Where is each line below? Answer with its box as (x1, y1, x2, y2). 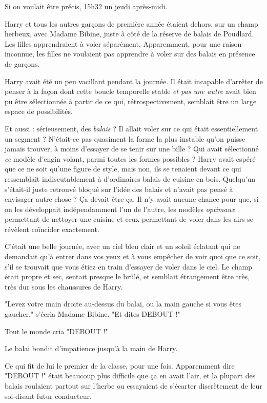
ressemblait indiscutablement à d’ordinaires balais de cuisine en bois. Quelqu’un (5, 173, 256, 184)
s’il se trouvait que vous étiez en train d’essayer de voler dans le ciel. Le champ (5, 261, 252, 272)
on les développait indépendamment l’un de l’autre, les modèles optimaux (5, 203, 235, 214)
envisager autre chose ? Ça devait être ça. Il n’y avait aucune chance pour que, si (5, 194, 259, 204)
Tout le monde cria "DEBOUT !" (5, 325, 108, 336)
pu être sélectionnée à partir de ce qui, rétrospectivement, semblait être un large (5, 95, 257, 106)
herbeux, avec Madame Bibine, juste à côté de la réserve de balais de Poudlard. (5, 28, 254, 39)
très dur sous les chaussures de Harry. (5, 281, 123, 292)
